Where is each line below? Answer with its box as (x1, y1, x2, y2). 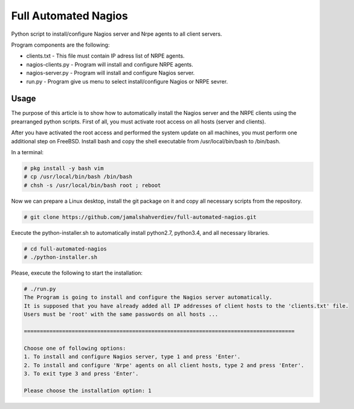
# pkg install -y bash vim (24, 165, 104, 172)
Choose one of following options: (24, 345, 126, 352)
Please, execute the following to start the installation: (11, 269, 143, 276)
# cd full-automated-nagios (24, 245, 107, 252)
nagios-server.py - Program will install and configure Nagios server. (26, 70, 195, 77)
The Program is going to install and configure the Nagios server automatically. (24, 294, 273, 301)
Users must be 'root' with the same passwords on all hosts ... (24, 311, 219, 318)
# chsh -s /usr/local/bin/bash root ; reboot (24, 182, 161, 189)
